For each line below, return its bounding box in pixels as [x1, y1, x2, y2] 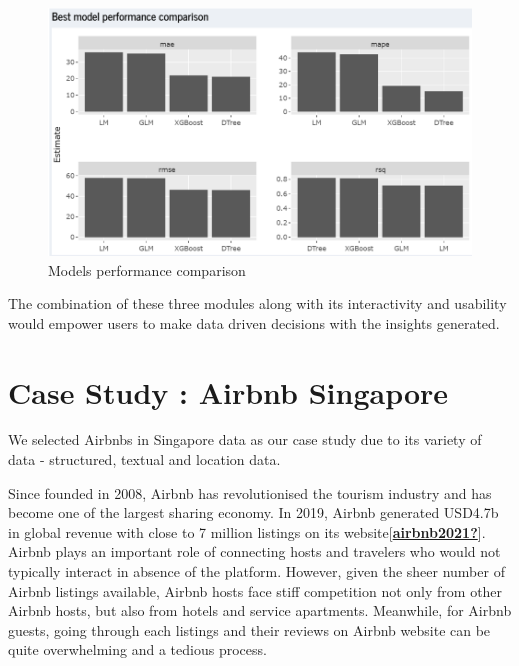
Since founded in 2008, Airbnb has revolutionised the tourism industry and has [8, 482, 492, 503]
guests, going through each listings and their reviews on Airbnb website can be [8, 619, 491, 640]
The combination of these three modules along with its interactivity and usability [8, 293, 507, 314]
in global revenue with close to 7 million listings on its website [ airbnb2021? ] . [8, 521, 486, 542]
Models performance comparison [48, 259, 246, 280]
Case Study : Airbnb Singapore [8, 371, 449, 412]
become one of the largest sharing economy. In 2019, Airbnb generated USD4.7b [8, 502, 499, 523]
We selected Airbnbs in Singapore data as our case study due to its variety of [8, 429, 482, 450]
